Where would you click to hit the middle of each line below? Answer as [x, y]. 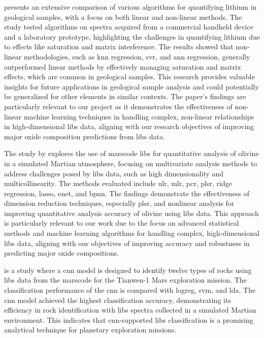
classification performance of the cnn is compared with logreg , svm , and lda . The [130, 290]
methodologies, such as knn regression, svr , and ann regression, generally [137, 56]
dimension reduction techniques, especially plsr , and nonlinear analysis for [119, 203]
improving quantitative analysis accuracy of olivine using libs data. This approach [131, 213]
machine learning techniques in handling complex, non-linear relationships [139, 116]
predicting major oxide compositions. [62, 253]
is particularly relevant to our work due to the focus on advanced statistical [122, 223]
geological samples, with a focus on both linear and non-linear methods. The [123, 17]
